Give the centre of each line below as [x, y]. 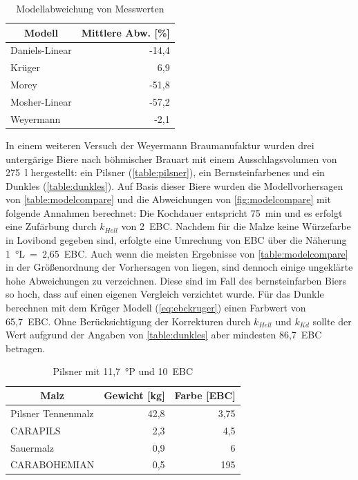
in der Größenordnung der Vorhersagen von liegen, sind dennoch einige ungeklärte [179, 267]
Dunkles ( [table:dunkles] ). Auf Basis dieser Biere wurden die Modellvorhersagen [175, 185]
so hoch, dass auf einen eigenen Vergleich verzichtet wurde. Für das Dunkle [165, 294]
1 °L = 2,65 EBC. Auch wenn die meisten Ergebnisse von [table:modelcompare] [177, 253]
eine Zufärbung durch [51, 226]
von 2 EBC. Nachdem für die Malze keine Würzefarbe [236, 226]
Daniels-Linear [41, 50]
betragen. [26, 348]
